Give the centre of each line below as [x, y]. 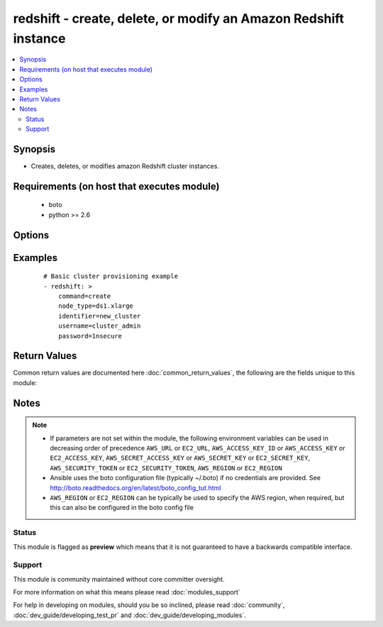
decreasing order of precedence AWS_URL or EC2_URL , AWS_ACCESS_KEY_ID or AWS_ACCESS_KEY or [198, 448]
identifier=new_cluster [99, 316]
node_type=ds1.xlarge [96, 306]
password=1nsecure [90, 336]
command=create [84, 296]
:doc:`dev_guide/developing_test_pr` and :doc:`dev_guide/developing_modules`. [129, 615]
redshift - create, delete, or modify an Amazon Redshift [178, 18]
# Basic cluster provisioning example [111, 276]
